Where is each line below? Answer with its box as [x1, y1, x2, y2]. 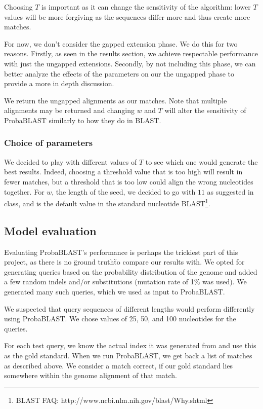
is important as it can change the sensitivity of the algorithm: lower [41, 2, 251, 12]
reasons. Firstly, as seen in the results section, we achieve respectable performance [4, 48, 258, 59]
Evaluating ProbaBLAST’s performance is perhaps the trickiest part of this [4, 246, 238, 257]
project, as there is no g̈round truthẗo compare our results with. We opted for [4, 256, 245, 267]
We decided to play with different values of [4, 156, 137, 167]
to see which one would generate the [145, 156, 258, 167]
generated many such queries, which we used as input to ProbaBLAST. [4, 286, 225, 296]
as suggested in [207, 186, 254, 197]
